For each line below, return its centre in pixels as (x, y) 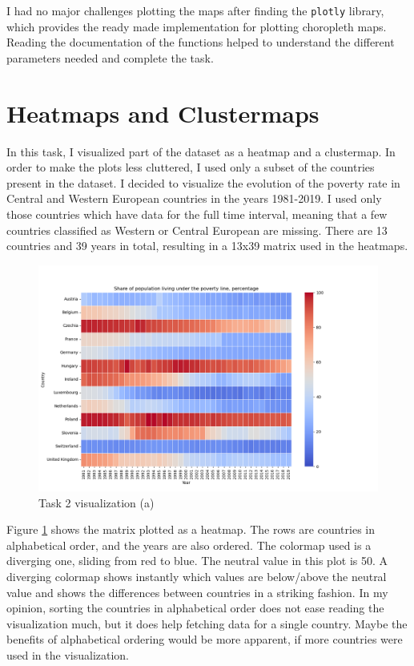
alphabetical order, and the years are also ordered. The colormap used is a (189, 545)
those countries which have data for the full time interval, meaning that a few (197, 214)
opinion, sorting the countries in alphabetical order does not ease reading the (195, 608)
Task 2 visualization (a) (96, 502)
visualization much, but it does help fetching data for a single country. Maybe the (207, 623)
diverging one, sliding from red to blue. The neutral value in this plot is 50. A (197, 561)
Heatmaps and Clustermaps (163, 113)
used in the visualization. (68, 655)
